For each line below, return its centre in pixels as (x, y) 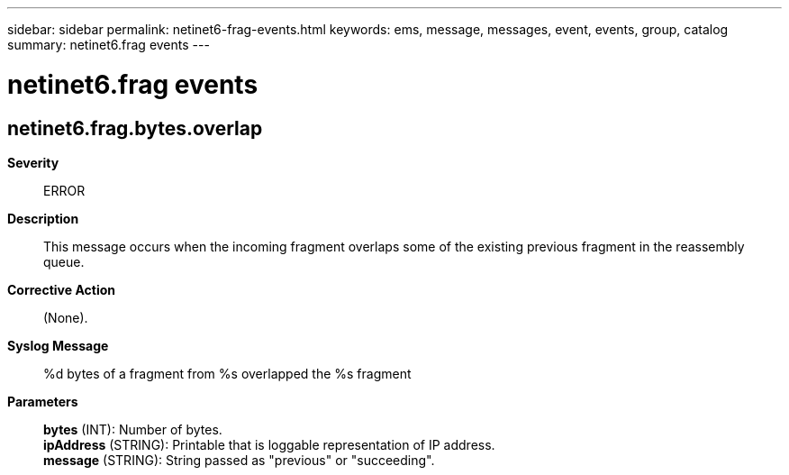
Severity (33, 162)
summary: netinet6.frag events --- (109, 45)
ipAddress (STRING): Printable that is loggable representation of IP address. (269, 444)
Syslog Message (58, 345)
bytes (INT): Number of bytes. (133, 429)
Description (43, 218)
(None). (66, 317)
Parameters (43, 401)
